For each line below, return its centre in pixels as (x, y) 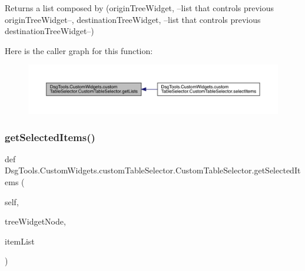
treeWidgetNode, (35, 221)
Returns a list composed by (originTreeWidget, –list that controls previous (140, 8)
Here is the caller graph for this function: (79, 50)
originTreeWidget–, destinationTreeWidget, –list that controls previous (133, 19)
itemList (20, 241)
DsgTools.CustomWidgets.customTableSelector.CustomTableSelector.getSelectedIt (153, 170)
